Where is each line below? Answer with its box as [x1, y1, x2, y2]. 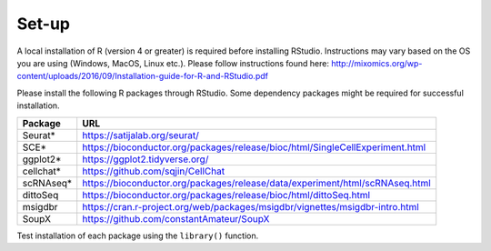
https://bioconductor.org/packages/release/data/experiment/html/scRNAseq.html [82, 176, 431, 189]
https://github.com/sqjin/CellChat [82, 165, 225, 177]
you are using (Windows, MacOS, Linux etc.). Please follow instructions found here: [16, 57, 329, 68]
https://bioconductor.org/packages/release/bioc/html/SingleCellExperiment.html [82, 141, 426, 154]
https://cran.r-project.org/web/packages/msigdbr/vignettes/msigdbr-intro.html [82, 200, 420, 213]
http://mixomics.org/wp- [330, 57, 423, 68]
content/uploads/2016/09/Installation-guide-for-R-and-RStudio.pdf [16, 71, 268, 82]
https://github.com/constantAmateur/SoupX [82, 212, 270, 225]
